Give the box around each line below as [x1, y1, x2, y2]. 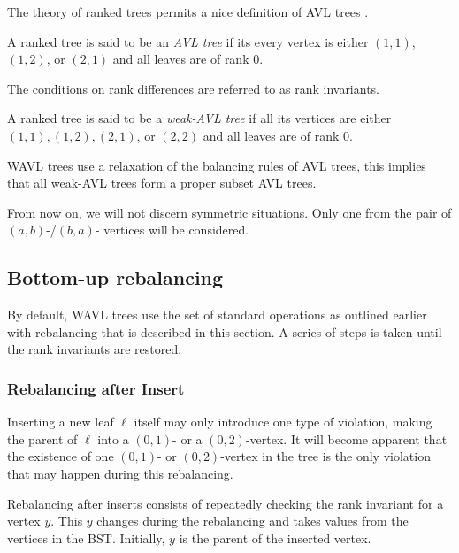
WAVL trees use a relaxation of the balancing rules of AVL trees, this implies [7, 156, 426, 174]
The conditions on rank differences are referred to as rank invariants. [7, 79, 380, 97]
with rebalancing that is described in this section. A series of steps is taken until [7, 322, 442, 341]
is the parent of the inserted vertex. [179, 528, 371, 547]
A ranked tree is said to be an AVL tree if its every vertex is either [7, 32, 369, 50]
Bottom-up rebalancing [7, 264, 224, 291]
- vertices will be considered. [95, 220, 249, 239]
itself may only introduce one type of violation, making [134, 412, 432, 431]
